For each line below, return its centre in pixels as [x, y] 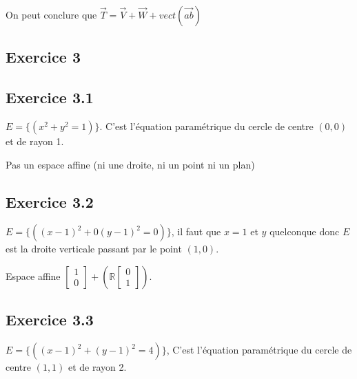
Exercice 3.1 [50, 97]
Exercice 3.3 [50, 320]
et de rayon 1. [35, 141]
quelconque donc [305, 231]
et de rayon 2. [98, 367]
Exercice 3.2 [50, 201]
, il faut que [196, 231]
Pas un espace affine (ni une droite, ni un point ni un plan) [130, 164]
